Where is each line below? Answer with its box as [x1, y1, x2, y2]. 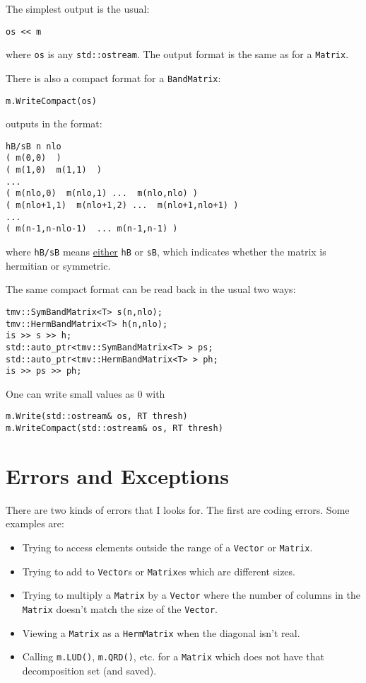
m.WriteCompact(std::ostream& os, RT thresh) [6, 423, 223, 434]
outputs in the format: [6, 116, 102, 131]
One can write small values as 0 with [6, 386, 165, 401]
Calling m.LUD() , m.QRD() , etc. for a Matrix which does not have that [22, 649, 325, 664]
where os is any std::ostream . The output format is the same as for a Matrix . [6, 47, 349, 62]
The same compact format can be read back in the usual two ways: [6, 282, 296, 297]
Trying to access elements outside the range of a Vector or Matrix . [22, 540, 313, 555]
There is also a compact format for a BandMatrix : [6, 70, 221, 85]
